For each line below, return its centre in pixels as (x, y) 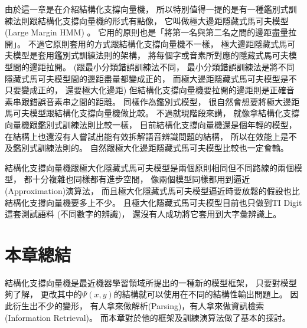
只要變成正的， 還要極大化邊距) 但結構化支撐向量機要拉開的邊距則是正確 (146, 90)
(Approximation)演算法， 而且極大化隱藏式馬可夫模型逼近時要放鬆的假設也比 (152, 190)
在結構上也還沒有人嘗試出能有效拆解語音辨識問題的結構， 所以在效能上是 (147, 136)
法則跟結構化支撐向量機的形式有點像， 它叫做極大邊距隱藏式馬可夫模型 (151, 20)
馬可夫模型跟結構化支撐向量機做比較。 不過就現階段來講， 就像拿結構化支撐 (152, 113)
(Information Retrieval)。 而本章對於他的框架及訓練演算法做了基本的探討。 (148, 317)
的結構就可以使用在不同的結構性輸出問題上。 (200, 294)
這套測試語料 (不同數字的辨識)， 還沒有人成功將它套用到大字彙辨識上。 (143, 214)
